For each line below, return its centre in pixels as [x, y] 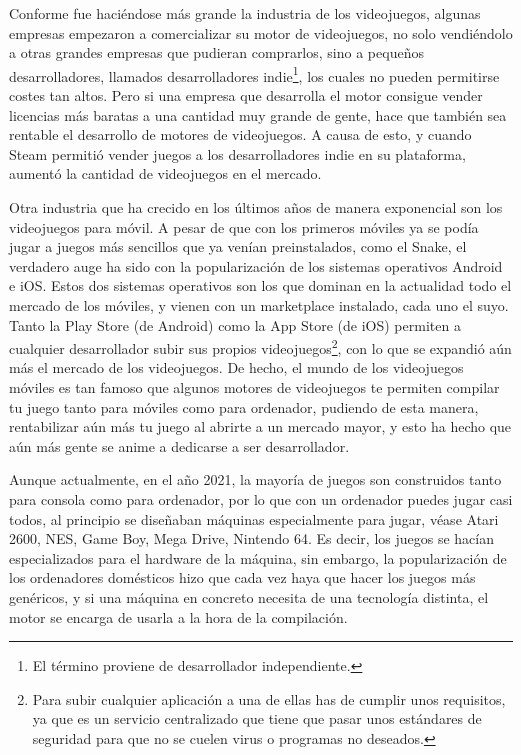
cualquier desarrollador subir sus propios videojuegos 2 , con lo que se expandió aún [260, 346]
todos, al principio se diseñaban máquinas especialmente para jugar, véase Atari [254, 518]
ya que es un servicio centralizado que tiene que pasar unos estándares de [257, 718]
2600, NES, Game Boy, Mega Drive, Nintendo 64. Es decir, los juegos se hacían [252, 538]
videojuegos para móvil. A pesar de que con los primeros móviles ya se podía [244, 226]
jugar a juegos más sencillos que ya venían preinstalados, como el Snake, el [238, 246]
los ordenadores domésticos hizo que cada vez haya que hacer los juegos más [242, 577]
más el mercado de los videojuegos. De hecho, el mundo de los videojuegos [236, 367]
